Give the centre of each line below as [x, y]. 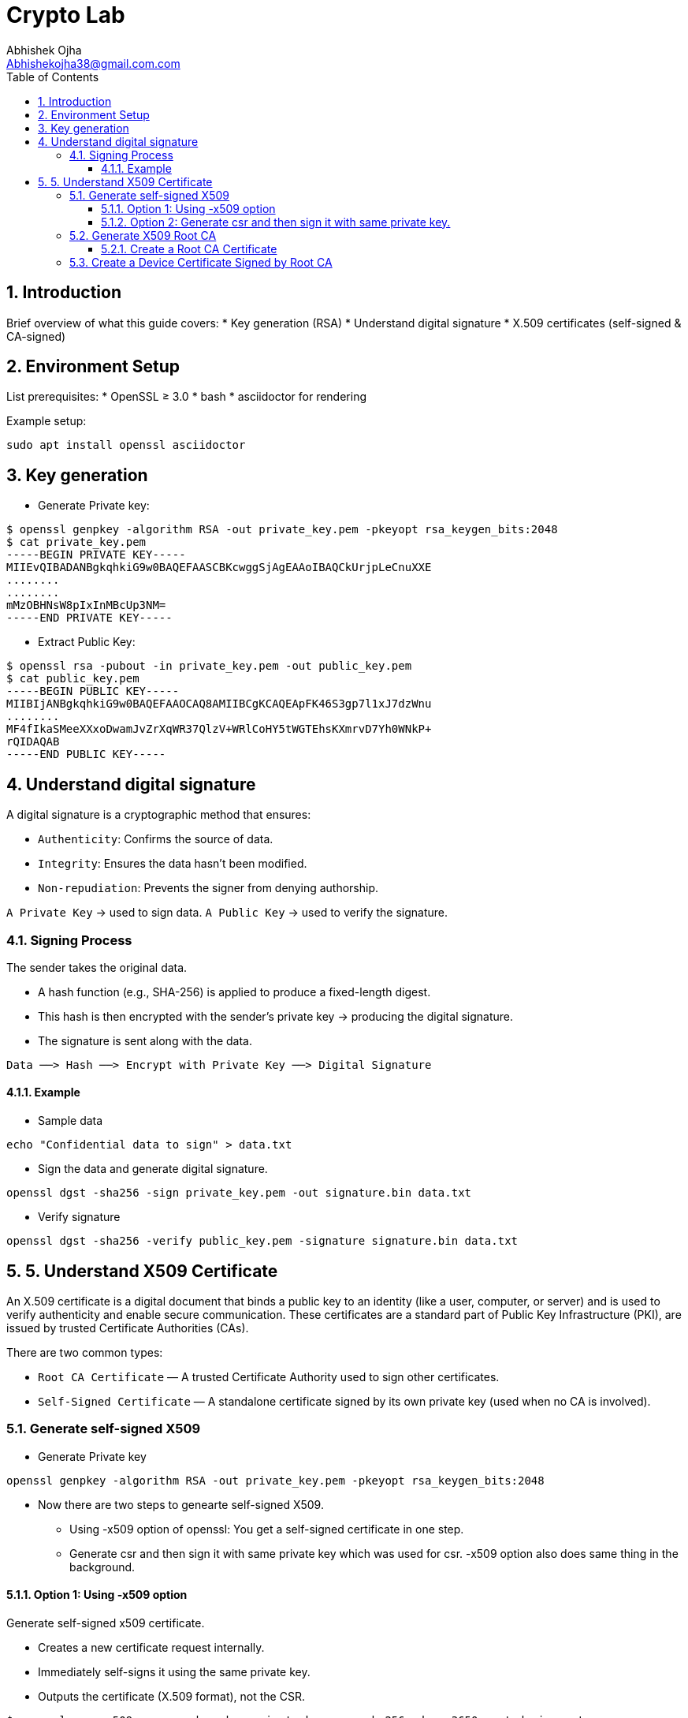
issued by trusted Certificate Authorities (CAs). [128, 1328]
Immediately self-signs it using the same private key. [174, 1671]
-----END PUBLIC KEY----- [86, 754]
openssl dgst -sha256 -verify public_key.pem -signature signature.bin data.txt [262, 1241]
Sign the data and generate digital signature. [153, 1169]
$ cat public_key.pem [73, 679]
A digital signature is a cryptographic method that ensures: [159, 815]
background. [102, 1567]
